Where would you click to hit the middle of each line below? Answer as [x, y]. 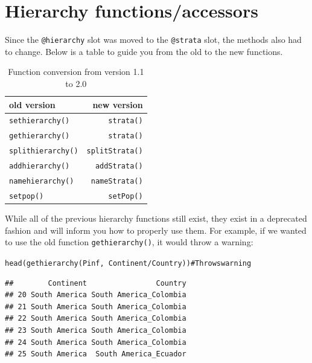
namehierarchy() [42, 181]
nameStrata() [117, 181]
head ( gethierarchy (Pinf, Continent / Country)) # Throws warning [128, 263]
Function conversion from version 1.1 [76, 72]
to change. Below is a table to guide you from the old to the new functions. [144, 51]
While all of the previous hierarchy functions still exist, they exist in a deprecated [156, 218]
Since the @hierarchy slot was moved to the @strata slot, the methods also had [153, 40]
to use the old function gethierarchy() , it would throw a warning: [129, 242]
